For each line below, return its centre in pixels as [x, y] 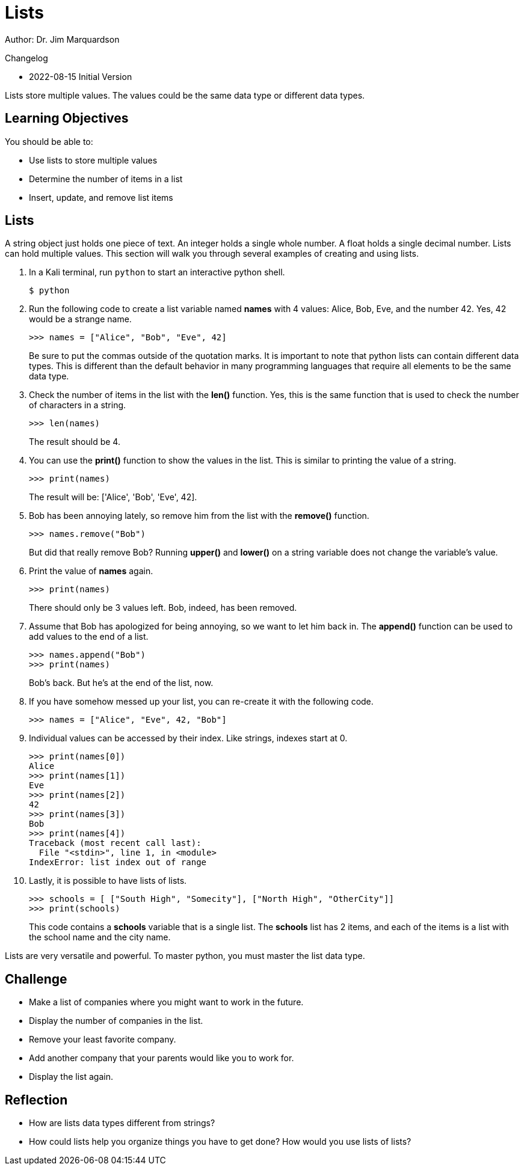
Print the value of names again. [91, 571]
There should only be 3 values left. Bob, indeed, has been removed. [163, 608]
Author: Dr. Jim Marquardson [62, 39]
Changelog [26, 58]
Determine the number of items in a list [106, 179]
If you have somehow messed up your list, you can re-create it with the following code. [201, 702]
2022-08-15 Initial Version [81, 76]
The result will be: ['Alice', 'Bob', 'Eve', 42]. [113, 497]
